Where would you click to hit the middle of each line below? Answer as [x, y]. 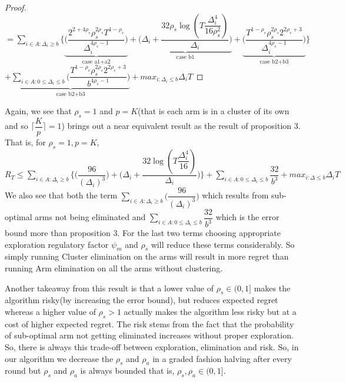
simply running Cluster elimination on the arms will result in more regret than [147, 256]
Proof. [16, 7]
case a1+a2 [96, 62]
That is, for [25, 142]
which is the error [247, 217]
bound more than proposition [58, 233]
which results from [235, 195]
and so [16, 126]
